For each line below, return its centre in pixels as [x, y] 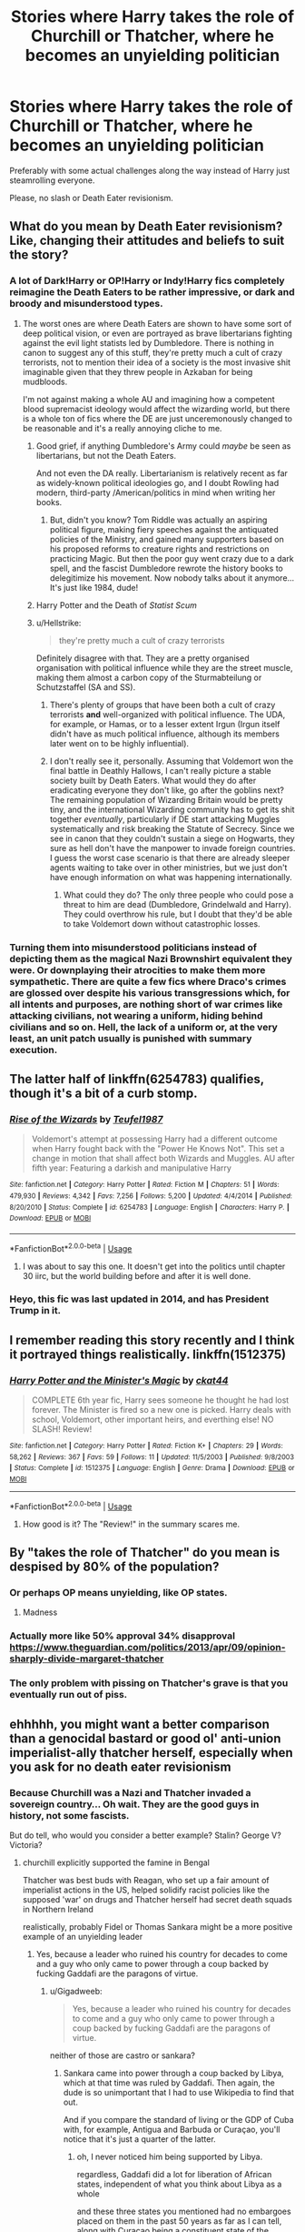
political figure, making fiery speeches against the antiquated [164, 529]
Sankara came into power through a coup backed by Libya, [173, 2073]
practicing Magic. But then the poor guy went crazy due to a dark [172, 558]
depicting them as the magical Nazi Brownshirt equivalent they [151, 959]
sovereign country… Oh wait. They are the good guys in [134, 1804]
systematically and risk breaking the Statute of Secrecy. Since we [172, 828]
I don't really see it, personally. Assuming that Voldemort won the [171, 761]
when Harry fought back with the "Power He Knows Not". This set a [158, 1149]
